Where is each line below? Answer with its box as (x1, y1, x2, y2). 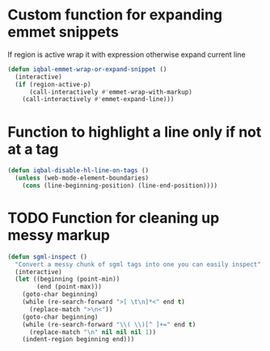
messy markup (7, 226, 111, 244)
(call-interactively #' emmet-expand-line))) (22, 95, 175, 104)
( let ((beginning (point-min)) (15, 275, 120, 284)
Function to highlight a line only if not (7, 123, 262, 141)
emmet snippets (7, 23, 119, 41)
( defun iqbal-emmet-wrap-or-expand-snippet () (7, 65, 167, 74)
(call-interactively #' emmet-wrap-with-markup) (28, 87, 193, 96)
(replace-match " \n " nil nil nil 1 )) (28, 328, 157, 336)
